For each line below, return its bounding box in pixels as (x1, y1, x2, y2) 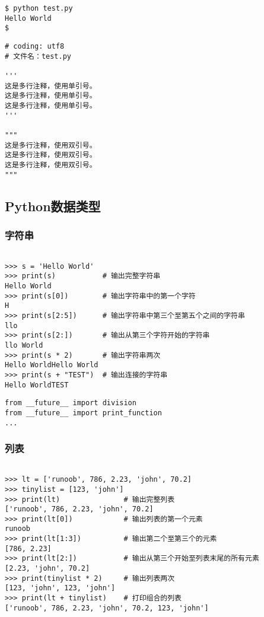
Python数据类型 (5, 196, 101, 215)
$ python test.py (5, 4, 73, 12)
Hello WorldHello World (5, 361, 98, 370)
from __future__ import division (5, 399, 136, 408)
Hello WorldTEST (5, 380, 69, 389)
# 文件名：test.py (5, 52, 71, 61)
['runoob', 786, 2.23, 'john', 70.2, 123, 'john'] (5, 603, 209, 612)
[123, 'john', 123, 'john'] (5, 584, 116, 593)
